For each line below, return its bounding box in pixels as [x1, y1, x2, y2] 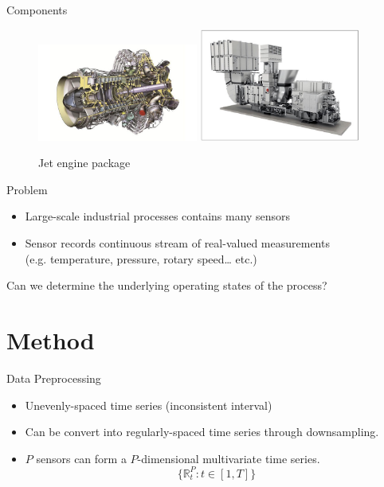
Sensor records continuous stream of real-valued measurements [25, 235, 330, 251]
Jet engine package [38, 154, 131, 171]
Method [6, 324, 95, 356]
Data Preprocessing [6, 369, 101, 386]
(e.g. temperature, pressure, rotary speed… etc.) [25, 250, 257, 267]
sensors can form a [36, 450, 127, 466]
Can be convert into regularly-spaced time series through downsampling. [25, 423, 379, 440]
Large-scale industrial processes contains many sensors [25, 208, 291, 224]
